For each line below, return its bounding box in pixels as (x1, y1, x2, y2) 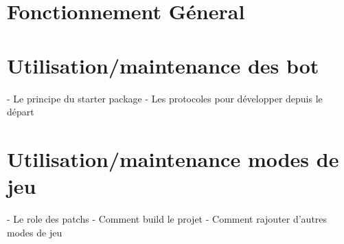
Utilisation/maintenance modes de (7, 144, 339, 173)
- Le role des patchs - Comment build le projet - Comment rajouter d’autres (7, 212, 328, 225)
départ (7, 104, 34, 119)
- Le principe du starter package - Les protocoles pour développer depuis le (7, 91, 323, 105)
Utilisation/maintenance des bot (7, 51, 319, 79)
